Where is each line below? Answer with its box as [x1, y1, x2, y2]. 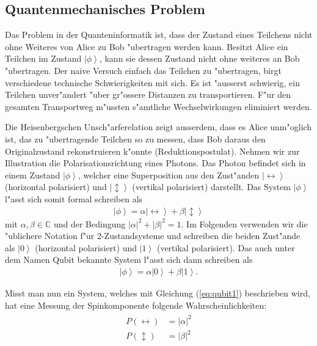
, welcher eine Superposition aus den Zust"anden [78, 168, 260, 181]
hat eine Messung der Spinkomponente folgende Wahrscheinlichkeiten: [5, 298, 267, 311]
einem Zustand [5, 168, 60, 181]
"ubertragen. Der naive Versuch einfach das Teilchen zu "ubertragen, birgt [5, 64, 282, 76]
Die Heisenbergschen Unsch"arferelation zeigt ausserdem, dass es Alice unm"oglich [5, 120, 312, 133]
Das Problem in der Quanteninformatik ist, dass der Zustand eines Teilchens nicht [5, 28, 313, 41]
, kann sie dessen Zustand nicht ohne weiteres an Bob [99, 52, 300, 65]
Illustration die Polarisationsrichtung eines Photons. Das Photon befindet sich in [5, 156, 306, 169]
